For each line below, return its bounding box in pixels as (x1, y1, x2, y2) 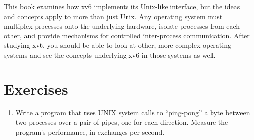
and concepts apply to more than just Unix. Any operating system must (4, 11, 223, 21)
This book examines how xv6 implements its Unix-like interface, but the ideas (4, 1, 240, 11)
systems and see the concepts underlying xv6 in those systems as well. (4, 49, 216, 60)
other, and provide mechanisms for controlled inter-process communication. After (4, 30, 250, 40)
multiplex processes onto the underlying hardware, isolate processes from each (4, 21, 240, 31)
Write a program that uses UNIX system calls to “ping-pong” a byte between (15, 107, 250, 117)
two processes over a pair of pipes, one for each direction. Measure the (15, 117, 228, 127)
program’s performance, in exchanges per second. (15, 126, 165, 137)
